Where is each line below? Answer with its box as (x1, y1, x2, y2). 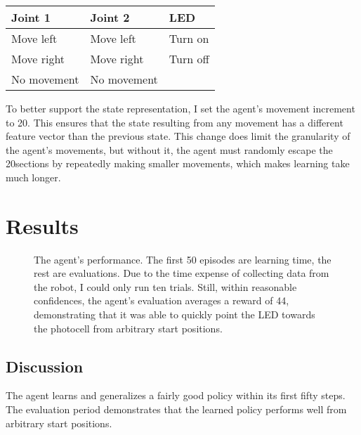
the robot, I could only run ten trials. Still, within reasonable (34, 279, 297, 294)
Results (6, 211, 79, 240)
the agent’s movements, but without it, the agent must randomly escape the (6, 142, 333, 157)
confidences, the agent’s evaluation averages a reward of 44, (34, 293, 289, 308)
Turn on (169, 30, 209, 46)
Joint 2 (90, 9, 130, 25)
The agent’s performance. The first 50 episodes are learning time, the (34, 252, 332, 266)
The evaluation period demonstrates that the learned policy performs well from (6, 402, 347, 417)
